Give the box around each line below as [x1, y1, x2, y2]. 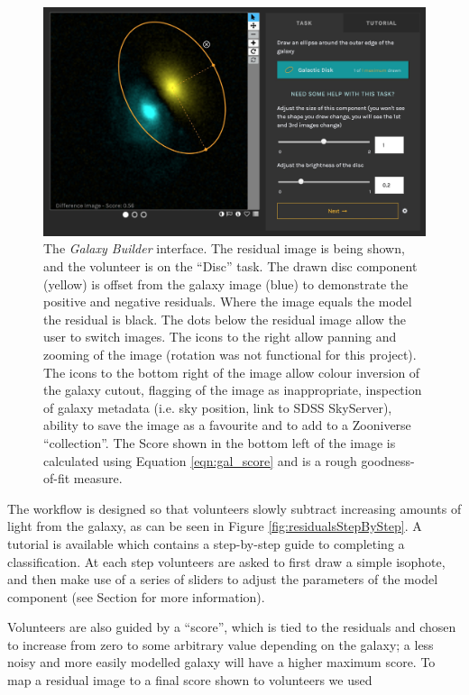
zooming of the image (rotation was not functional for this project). [43, 344, 417, 363]
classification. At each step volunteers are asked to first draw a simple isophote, [7, 552, 446, 571]
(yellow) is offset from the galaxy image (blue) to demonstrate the [43, 274, 409, 293]
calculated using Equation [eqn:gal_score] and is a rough [43, 451, 357, 470]
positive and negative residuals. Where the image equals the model [43, 292, 412, 311]
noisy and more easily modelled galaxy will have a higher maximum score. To [7, 653, 436, 672]
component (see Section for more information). [7, 587, 265, 606]
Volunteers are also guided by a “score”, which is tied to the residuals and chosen [7, 617, 456, 636]
